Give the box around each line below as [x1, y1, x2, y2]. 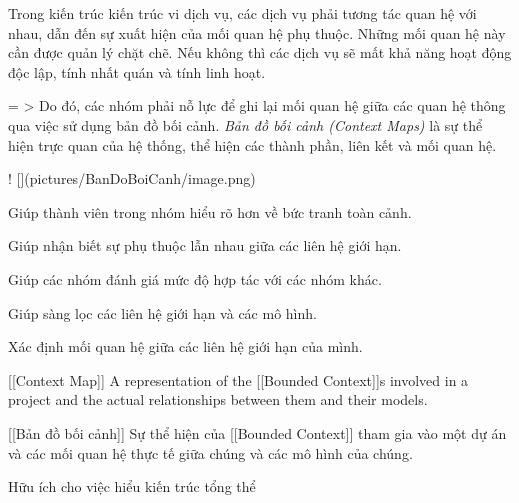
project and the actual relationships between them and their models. [8, 389, 428, 410]
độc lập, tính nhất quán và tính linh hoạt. [8, 61, 266, 82]
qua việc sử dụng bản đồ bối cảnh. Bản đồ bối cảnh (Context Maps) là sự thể [8, 114, 483, 135]
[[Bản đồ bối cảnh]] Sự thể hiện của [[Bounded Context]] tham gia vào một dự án [8, 422, 507, 443]
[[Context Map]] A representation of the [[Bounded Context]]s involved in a [8, 369, 469, 390]
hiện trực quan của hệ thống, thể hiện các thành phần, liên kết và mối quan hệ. [8, 134, 497, 155]
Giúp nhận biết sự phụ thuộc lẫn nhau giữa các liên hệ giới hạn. [8, 235, 402, 256]
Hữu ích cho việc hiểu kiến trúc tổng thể [8, 476, 256, 497]
